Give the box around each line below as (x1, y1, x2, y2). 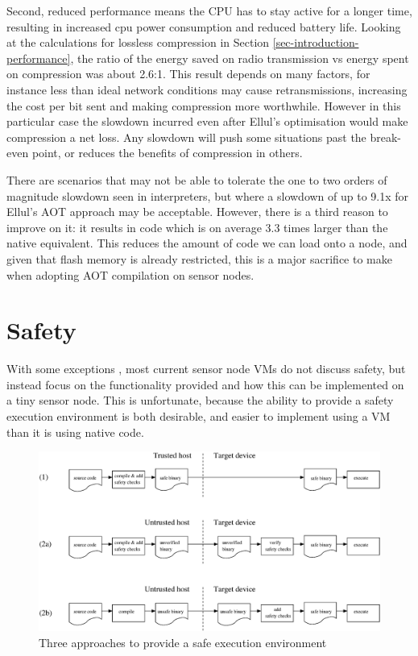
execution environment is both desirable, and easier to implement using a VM (6, 408, 391, 424)
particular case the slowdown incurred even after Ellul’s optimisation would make (6, 113, 408, 130)
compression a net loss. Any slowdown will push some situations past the (6, 128, 366, 145)
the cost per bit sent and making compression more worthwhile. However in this (6, 97, 401, 114)
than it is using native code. (6, 423, 144, 440)
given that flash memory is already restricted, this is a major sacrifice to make (6, 250, 392, 267)
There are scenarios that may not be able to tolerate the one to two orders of (6, 171, 387, 188)
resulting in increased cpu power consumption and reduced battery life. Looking (6, 18, 401, 35)
